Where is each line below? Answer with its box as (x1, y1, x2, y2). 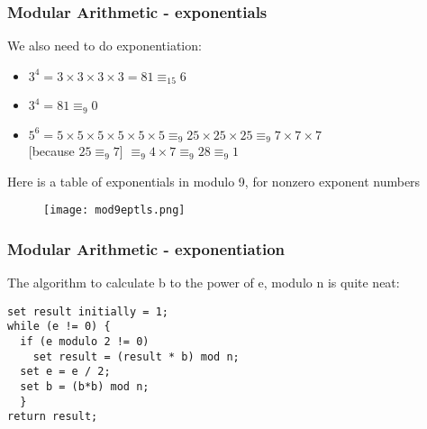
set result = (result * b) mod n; (32, 350, 240, 363)
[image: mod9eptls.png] (43, 204, 186, 217)
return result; (7, 410, 98, 424)
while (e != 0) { (7, 320, 111, 333)
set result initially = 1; (7, 305, 168, 318)
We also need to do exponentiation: (7, 36, 202, 55)
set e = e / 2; (20, 365, 111, 379)
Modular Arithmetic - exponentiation (7, 237, 286, 260)
